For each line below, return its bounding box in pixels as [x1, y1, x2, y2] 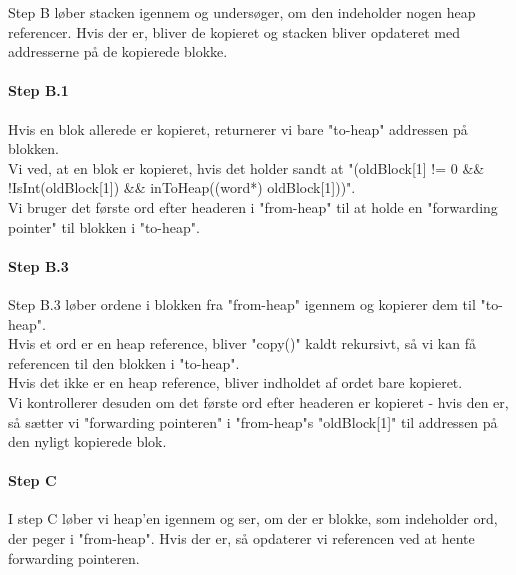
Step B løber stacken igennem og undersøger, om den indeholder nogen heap [8, 2, 476, 22]
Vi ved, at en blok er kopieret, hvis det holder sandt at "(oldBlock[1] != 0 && [8, 157, 485, 178]
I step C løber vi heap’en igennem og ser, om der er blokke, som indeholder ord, [8, 508, 498, 529]
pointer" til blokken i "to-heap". [8, 216, 200, 237]
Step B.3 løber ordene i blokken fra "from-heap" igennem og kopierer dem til [8, 293, 476, 314]
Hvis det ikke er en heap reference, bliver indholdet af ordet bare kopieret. [8, 372, 463, 393]
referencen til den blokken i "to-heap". [8, 352, 240, 373]
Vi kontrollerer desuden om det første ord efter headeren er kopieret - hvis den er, [8, 391, 509, 412]
